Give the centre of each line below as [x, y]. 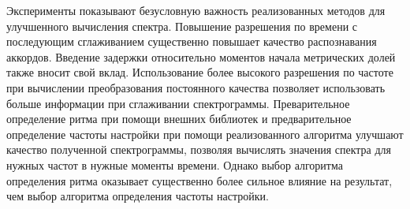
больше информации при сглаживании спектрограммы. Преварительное [178, 103]
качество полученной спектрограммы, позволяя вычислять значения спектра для [199, 149]
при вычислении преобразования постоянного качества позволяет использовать [196, 87]
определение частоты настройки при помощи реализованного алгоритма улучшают [205, 134]
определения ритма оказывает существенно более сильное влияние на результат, [199, 180]
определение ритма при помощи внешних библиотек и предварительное [179, 119]
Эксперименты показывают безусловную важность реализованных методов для [196, 10]
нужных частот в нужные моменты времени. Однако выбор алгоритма [175, 164]
